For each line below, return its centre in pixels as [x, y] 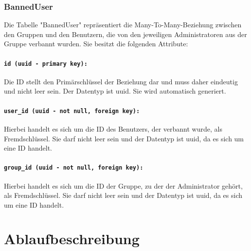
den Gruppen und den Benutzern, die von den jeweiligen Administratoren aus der [125, 34]
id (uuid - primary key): [46, 64]
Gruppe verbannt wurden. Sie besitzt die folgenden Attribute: [96, 44]
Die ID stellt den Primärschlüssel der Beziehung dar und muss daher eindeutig [121, 81]
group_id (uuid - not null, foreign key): [74, 168]
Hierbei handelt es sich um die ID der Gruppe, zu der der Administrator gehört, [123, 185]
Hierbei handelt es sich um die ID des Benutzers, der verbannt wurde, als [113, 128]
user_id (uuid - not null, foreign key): [72, 111]
